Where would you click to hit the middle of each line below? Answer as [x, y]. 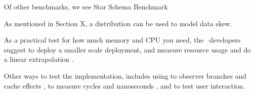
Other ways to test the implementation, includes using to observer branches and [125, 75]
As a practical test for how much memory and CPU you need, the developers [122, 40]
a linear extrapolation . [39, 59]
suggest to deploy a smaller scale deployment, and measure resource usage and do [127, 49]
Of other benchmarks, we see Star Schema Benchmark [86, 6]
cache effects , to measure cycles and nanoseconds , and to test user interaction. [125, 85]
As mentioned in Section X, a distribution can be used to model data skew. [118, 23]
